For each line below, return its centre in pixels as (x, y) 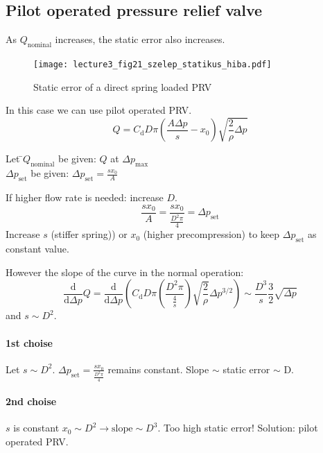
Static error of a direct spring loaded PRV (123, 86)
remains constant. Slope (158, 369)
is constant (36, 428)
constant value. (37, 249)
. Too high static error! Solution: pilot (238, 428)
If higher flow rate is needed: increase (85, 197)
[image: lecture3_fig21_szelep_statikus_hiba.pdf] (152, 65)
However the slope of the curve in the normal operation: (125, 272)
